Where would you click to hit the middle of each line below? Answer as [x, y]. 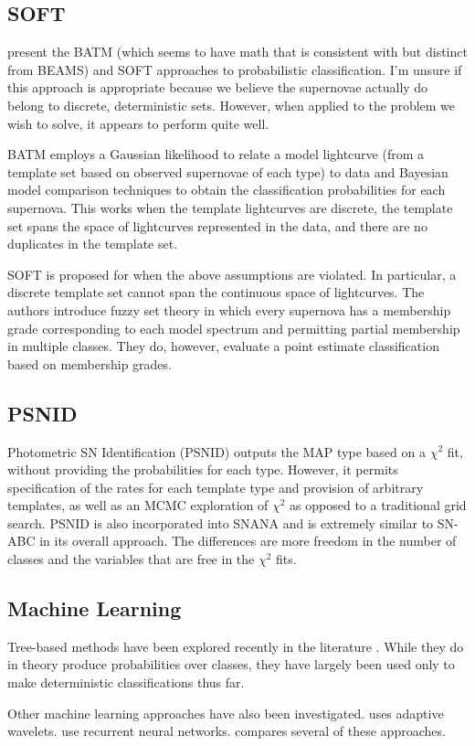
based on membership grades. [90, 363]
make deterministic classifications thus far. [126, 682]
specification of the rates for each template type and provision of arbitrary [216, 487]
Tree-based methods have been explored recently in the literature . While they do [236, 646]
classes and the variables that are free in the [131, 559]
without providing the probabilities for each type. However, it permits [203, 469]
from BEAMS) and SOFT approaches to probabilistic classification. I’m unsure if [235, 69]
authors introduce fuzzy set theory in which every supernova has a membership [229, 309]
